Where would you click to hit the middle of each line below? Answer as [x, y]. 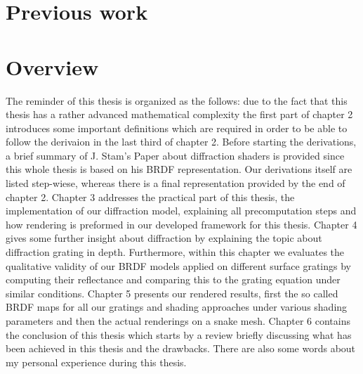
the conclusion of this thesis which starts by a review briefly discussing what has [179, 334]
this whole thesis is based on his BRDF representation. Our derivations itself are [179, 169]
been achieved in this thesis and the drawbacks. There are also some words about [181, 348]
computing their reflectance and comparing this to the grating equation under [173, 279]
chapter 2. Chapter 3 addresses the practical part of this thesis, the [150, 196]
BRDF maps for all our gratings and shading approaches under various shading [177, 307]
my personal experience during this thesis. [96, 362]
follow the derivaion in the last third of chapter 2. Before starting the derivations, [181, 142]
